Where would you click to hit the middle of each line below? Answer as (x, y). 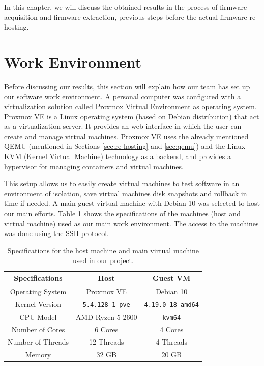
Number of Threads (38, 342)
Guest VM (171, 278)
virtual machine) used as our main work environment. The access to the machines (131, 223)
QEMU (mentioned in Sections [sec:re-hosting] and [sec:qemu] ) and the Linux (125, 146)
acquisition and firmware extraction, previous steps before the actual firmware (126, 17)
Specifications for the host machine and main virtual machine (103, 250)
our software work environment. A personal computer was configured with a (123, 96)
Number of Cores (38, 329)
